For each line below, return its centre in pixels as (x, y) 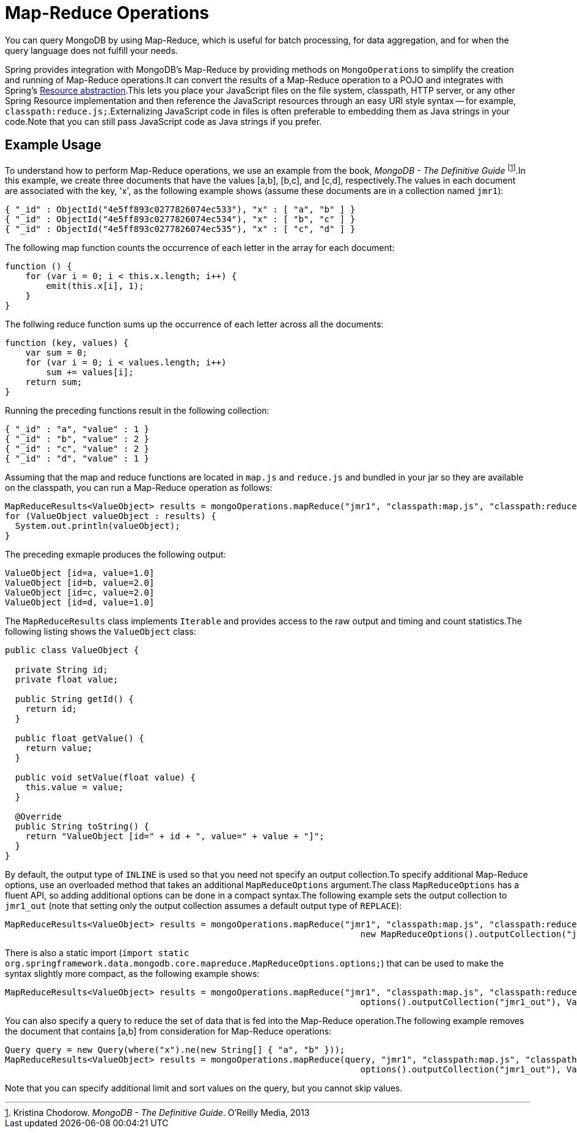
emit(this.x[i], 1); (95, 286)
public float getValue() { (79, 739)
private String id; (61, 670)
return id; (51, 709)
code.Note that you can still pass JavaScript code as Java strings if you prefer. (164, 121)
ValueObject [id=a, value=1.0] (80, 573)
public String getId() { (74, 699)
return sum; (54, 382)
